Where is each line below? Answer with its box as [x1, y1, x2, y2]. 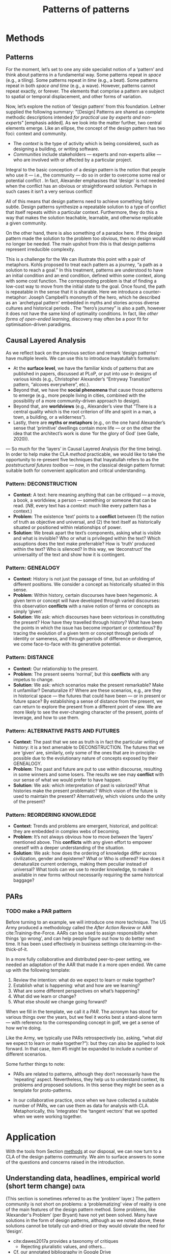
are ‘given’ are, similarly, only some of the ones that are [13, 750, 129, 755]
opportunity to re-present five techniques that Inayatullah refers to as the [6, 456, 159, 462]
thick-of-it [6, 946, 27, 952]
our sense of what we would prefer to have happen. [13, 777, 122, 783]
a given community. [6, 220, 47, 226]
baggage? [13, 877, 35, 883]
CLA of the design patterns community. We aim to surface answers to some [6, 1153, 165, 1159]
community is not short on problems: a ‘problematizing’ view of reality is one [6, 1201, 166, 1207]
